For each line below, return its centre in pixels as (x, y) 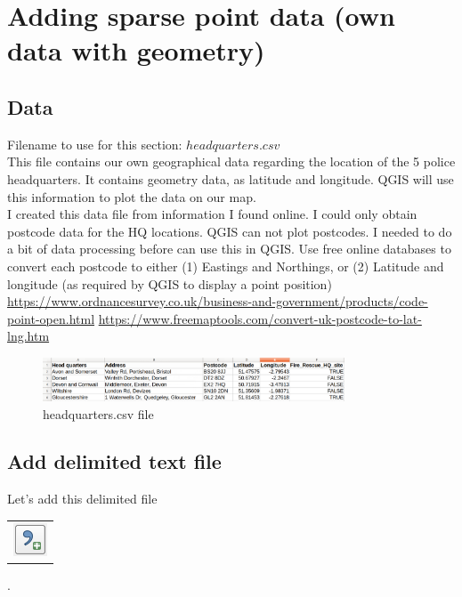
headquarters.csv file (98, 413)
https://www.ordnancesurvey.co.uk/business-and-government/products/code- (218, 301)
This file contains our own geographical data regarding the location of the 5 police (231, 161)
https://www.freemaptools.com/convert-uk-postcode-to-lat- (260, 318)
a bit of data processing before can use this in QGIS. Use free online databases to (229, 249)
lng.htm (28, 336)
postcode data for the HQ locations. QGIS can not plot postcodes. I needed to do (230, 231)
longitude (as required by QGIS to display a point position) (170, 283)
